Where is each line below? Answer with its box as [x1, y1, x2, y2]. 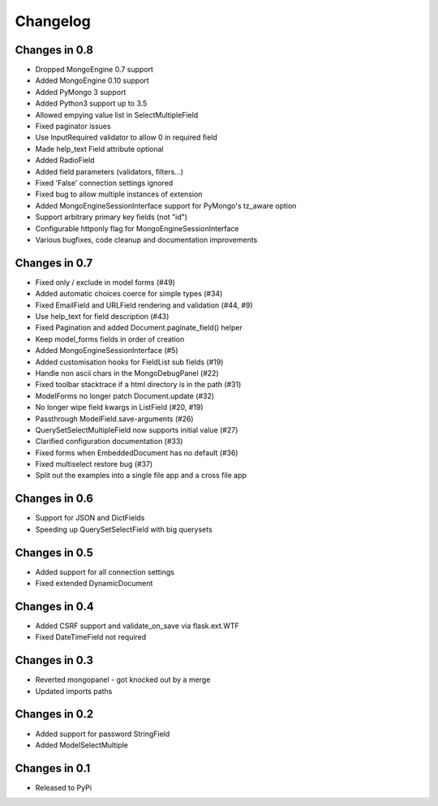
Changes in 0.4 [15, 599, 94, 613]
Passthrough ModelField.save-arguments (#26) [35, 414, 194, 424]
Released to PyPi [35, 782, 92, 792]
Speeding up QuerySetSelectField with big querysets [35, 524, 213, 534]
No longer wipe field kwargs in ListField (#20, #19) [35, 403, 204, 412]
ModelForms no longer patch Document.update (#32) [35, 390, 215, 401]
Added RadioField [35, 155, 95, 166]
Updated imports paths [35, 686, 113, 696]
